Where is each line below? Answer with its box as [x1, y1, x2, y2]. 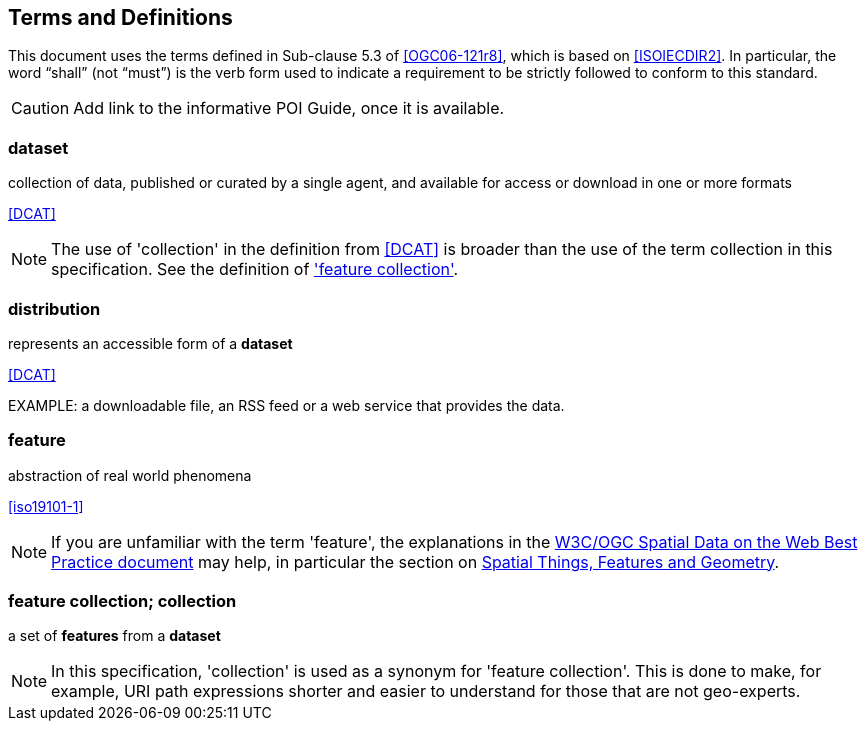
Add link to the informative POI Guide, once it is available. [73, 98, 505, 119]
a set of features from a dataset [8, 627, 221, 645]
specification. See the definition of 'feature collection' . [51, 259, 459, 280]
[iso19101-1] [8, 497, 84, 515]
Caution [11, 98, 70, 119]
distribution [8, 298, 101, 319]
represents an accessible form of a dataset [8, 334, 293, 352]
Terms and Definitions [8, 5, 233, 30]
